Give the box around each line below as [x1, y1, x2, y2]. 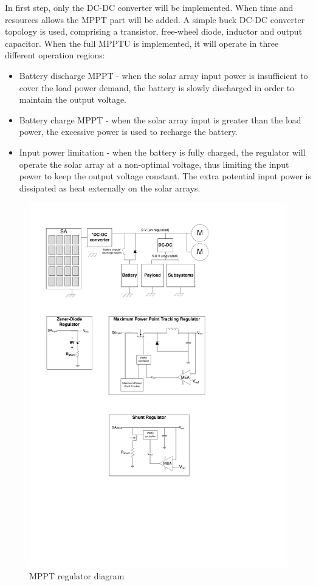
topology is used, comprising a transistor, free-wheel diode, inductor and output [5, 25, 303, 38]
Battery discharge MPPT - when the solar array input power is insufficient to [19, 69, 308, 81]
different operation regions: [5, 49, 105, 61]
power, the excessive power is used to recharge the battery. [19, 125, 238, 138]
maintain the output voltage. [19, 93, 126, 106]
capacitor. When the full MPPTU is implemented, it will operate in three [5, 36, 279, 49]
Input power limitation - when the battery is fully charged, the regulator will [19, 145, 306, 158]
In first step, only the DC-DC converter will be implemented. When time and [5, 1, 294, 13]
